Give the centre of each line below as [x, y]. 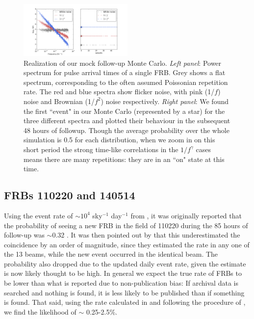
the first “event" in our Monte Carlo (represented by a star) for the [124, 111]
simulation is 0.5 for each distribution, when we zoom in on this [119, 140]
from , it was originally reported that [186, 215]
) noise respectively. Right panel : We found [165, 101]
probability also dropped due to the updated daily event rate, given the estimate [125, 263]
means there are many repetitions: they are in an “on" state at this [124, 159]
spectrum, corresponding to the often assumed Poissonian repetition [126, 82]
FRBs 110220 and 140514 [70, 195]
